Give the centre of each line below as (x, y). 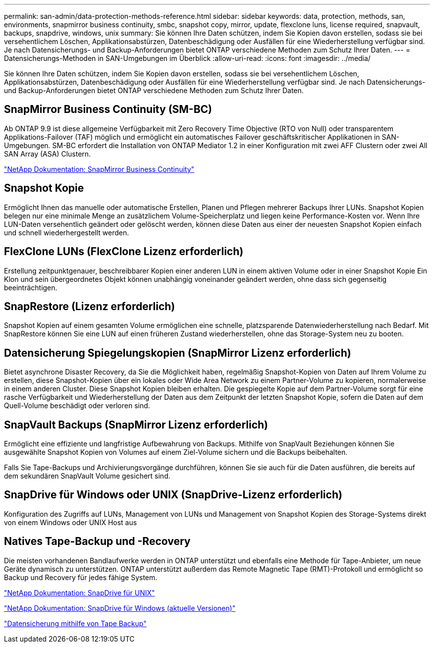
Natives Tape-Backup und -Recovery (97, 541)
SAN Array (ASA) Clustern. (48, 154)
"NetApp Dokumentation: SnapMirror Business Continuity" (99, 169)
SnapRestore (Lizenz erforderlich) (90, 306)
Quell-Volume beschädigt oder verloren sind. (77, 406)
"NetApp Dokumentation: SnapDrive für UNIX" (80, 593)
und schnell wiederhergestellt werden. (67, 232)
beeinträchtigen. (31, 287)
